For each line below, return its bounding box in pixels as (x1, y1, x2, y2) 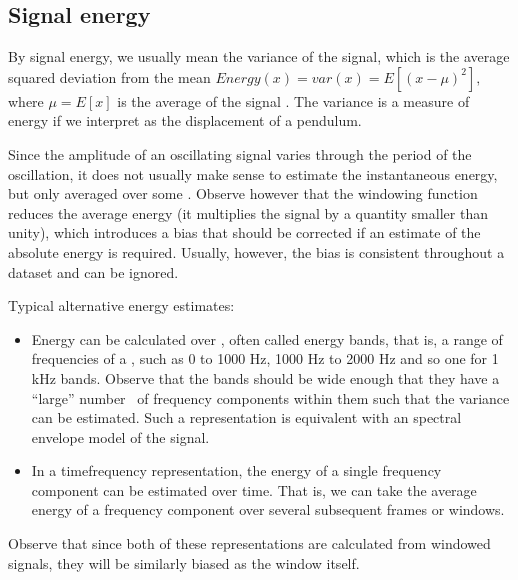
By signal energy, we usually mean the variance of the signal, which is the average (8, 46, 510, 67)
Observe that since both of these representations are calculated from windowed (8, 533, 491, 554)
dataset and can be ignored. (8, 261, 179, 282)
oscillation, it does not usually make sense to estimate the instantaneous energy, (8, 163, 498, 184)
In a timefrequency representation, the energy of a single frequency (31, 460, 442, 481)
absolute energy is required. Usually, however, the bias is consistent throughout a (8, 241, 505, 262)
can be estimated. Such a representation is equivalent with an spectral (31, 407, 462, 428)
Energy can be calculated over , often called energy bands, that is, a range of (31, 328, 503, 349)
